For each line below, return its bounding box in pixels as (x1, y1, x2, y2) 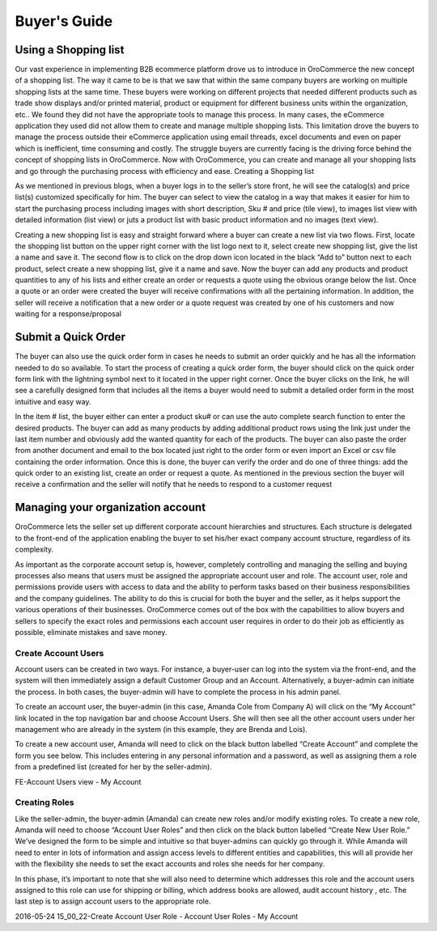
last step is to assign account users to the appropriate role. (15, 896, 211, 906)
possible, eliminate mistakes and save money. (15, 627, 168, 637)
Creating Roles (15, 797, 74, 808)
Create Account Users (15, 647, 104, 658)
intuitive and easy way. (15, 396, 91, 406)
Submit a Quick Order (15, 330, 125, 344)
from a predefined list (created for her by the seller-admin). (15, 762, 212, 772)
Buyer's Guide (15, 12, 113, 30)
